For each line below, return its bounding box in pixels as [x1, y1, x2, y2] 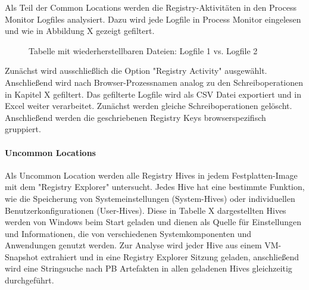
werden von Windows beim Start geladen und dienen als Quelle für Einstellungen [5, 216, 301, 228]
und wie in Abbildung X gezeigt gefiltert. [5, 24, 155, 37]
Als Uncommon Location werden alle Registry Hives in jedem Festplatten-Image [5, 169, 298, 181]
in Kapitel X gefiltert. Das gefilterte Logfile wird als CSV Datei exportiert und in [5, 88, 301, 100]
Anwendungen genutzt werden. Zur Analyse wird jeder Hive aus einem [5, 239, 262, 251]
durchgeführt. [5, 274, 54, 286]
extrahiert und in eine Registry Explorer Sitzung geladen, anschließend [40, 250, 299, 263]
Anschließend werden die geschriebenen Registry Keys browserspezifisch [5, 111, 266, 123]
